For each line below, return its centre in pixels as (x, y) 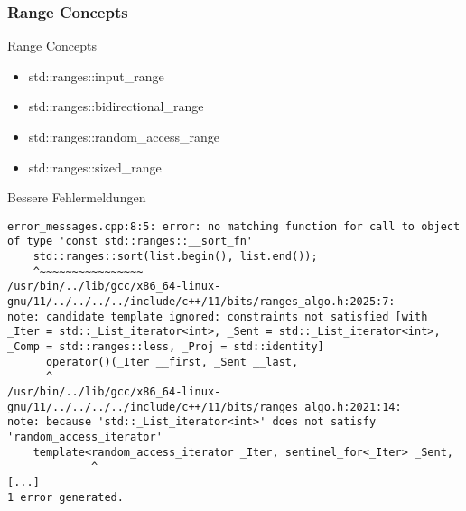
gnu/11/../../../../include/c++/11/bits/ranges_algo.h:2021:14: (205, 407)
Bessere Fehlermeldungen (77, 197)
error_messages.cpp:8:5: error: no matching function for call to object (234, 226)
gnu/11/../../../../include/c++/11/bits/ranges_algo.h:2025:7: (201, 302)
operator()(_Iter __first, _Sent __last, (172, 362)
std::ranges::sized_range (95, 167)
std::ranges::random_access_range (124, 136)
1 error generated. (65, 497)
